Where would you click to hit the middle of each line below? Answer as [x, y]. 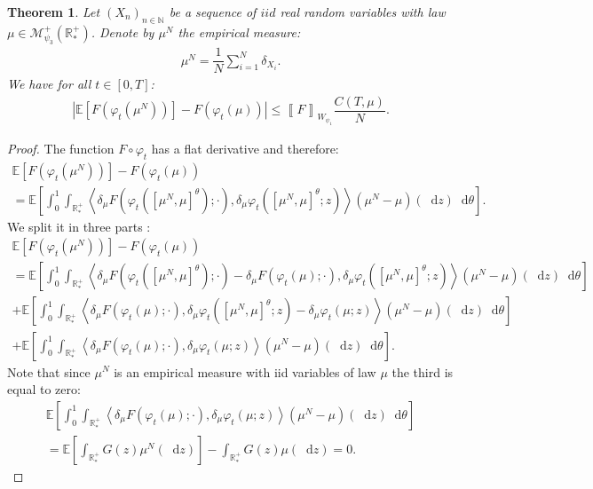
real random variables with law [363, 12]
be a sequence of [213, 12]
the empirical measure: [239, 32]
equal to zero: [44, 389]
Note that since [49, 371]
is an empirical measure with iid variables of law [245, 371]
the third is [423, 371]
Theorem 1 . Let [54, 12]
